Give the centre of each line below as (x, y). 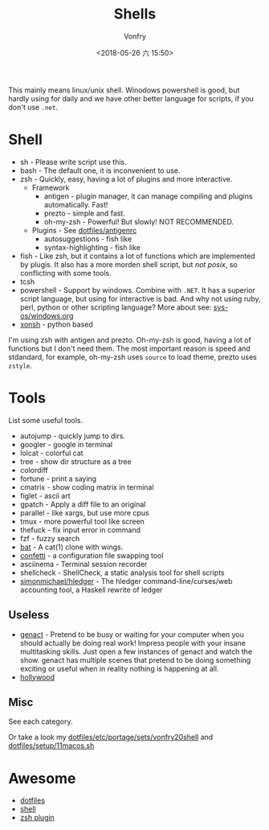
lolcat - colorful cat (51, 453)
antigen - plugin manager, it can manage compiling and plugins (148, 196)
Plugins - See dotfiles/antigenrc (84, 230)
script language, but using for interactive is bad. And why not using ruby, (140, 298)
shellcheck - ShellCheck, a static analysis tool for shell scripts (122, 573)
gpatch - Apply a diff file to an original (83, 504)
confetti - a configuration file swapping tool (92, 555)
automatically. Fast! (76, 204)
